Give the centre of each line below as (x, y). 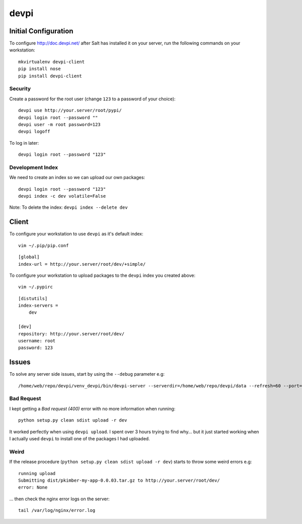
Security (20, 89)
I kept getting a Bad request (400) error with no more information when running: (92, 409)
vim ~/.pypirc (35, 287)
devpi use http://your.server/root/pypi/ (70, 110)
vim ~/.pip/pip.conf (44, 245)
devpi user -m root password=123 (59, 124)
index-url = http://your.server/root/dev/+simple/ (82, 264)
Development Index (34, 167)
